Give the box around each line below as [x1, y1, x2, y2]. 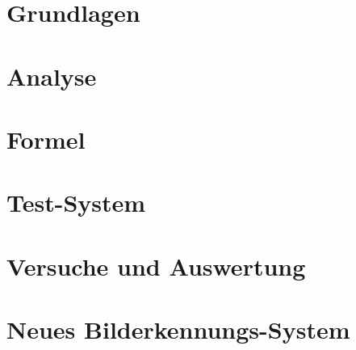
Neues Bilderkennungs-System [6, 313, 350, 346]
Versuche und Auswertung [6, 249, 306, 282]
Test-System [6, 186, 146, 219]
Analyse [6, 59, 97, 92]
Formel [6, 122, 86, 155]
